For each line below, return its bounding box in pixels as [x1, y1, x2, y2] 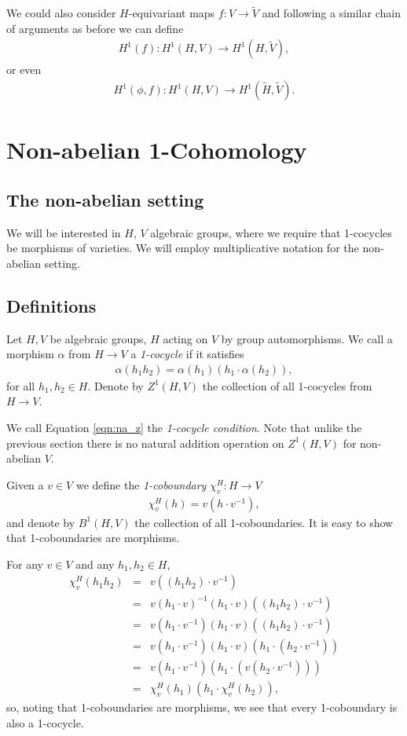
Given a [6, 476, 44, 492]
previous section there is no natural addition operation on [6, 434, 284, 451]
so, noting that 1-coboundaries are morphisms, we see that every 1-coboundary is [6, 699, 398, 716]
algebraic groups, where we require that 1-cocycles [150, 224, 392, 240]
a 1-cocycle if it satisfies [130, 346, 244, 362]
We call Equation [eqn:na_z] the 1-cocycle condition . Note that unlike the [6, 419, 362, 436]
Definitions [6, 293, 97, 317]
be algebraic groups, [49, 330, 147, 346]
